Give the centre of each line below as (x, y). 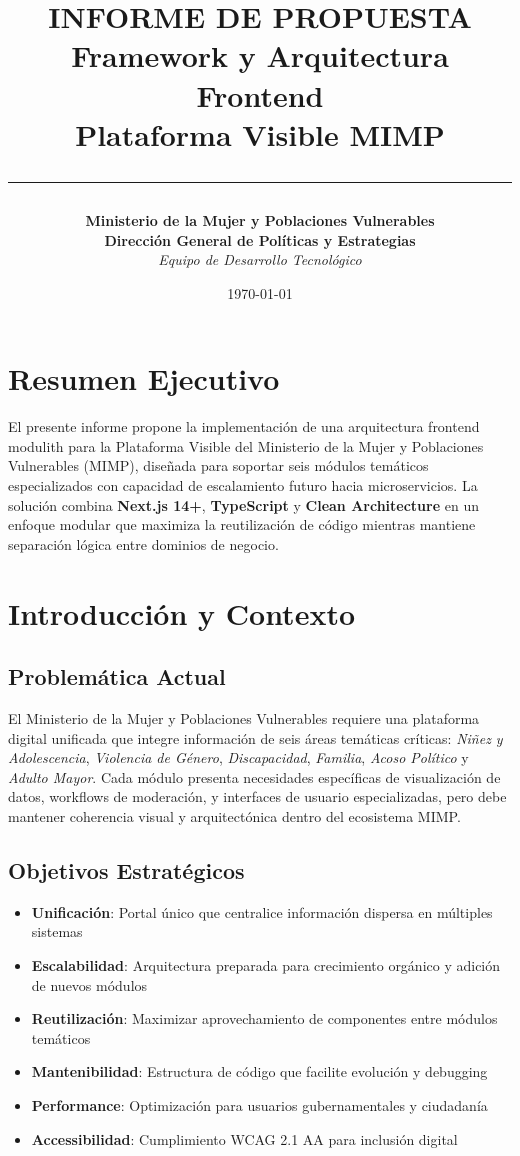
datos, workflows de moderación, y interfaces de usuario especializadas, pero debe (257, 796)
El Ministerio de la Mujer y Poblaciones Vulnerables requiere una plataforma (244, 717)
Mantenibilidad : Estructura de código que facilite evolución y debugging (259, 1071)
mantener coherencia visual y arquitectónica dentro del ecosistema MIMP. (234, 815)
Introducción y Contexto (182, 612)
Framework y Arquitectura (260, 55)
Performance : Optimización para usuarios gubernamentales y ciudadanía (259, 1104)
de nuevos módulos (89, 984)
